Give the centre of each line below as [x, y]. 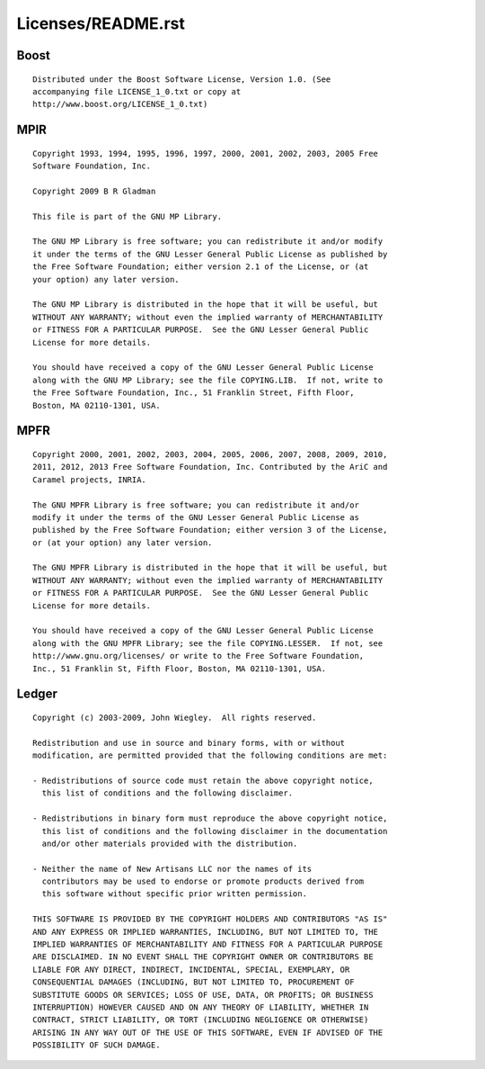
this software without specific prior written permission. [174, 894]
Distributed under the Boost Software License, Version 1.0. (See [182, 79]
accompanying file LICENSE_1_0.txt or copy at [137, 91]
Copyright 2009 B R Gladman [94, 191]
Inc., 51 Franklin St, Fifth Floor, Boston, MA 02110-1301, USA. [180, 669]
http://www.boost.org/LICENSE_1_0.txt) [120, 104]
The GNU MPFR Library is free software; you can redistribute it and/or [196, 505]
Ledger [37, 694]
